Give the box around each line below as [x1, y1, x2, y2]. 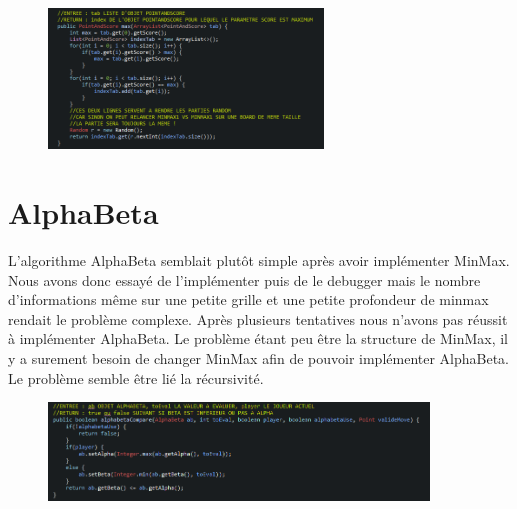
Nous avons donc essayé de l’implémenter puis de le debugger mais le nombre [8, 269, 481, 290]
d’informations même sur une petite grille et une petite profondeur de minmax [8, 289, 489, 310]
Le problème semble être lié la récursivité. [8, 367, 264, 388]
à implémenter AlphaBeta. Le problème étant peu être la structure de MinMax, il [8, 328, 508, 349]
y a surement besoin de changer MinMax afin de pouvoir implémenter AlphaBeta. [8, 347, 510, 368]
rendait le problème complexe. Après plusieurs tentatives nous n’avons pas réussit [8, 308, 508, 329]
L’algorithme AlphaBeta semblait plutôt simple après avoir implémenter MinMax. [8, 249, 510, 270]
